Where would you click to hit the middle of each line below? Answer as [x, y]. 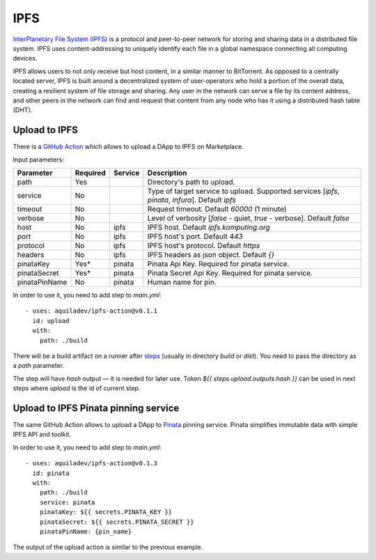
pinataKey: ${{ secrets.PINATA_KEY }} [106, 512]
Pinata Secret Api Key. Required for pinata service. [230, 273]
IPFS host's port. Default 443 [195, 236]
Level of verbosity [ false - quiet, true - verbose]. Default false [248, 218]
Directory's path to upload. [191, 182]
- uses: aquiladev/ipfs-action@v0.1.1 [92, 311]
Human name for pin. [182, 282]
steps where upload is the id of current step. [77, 388]
